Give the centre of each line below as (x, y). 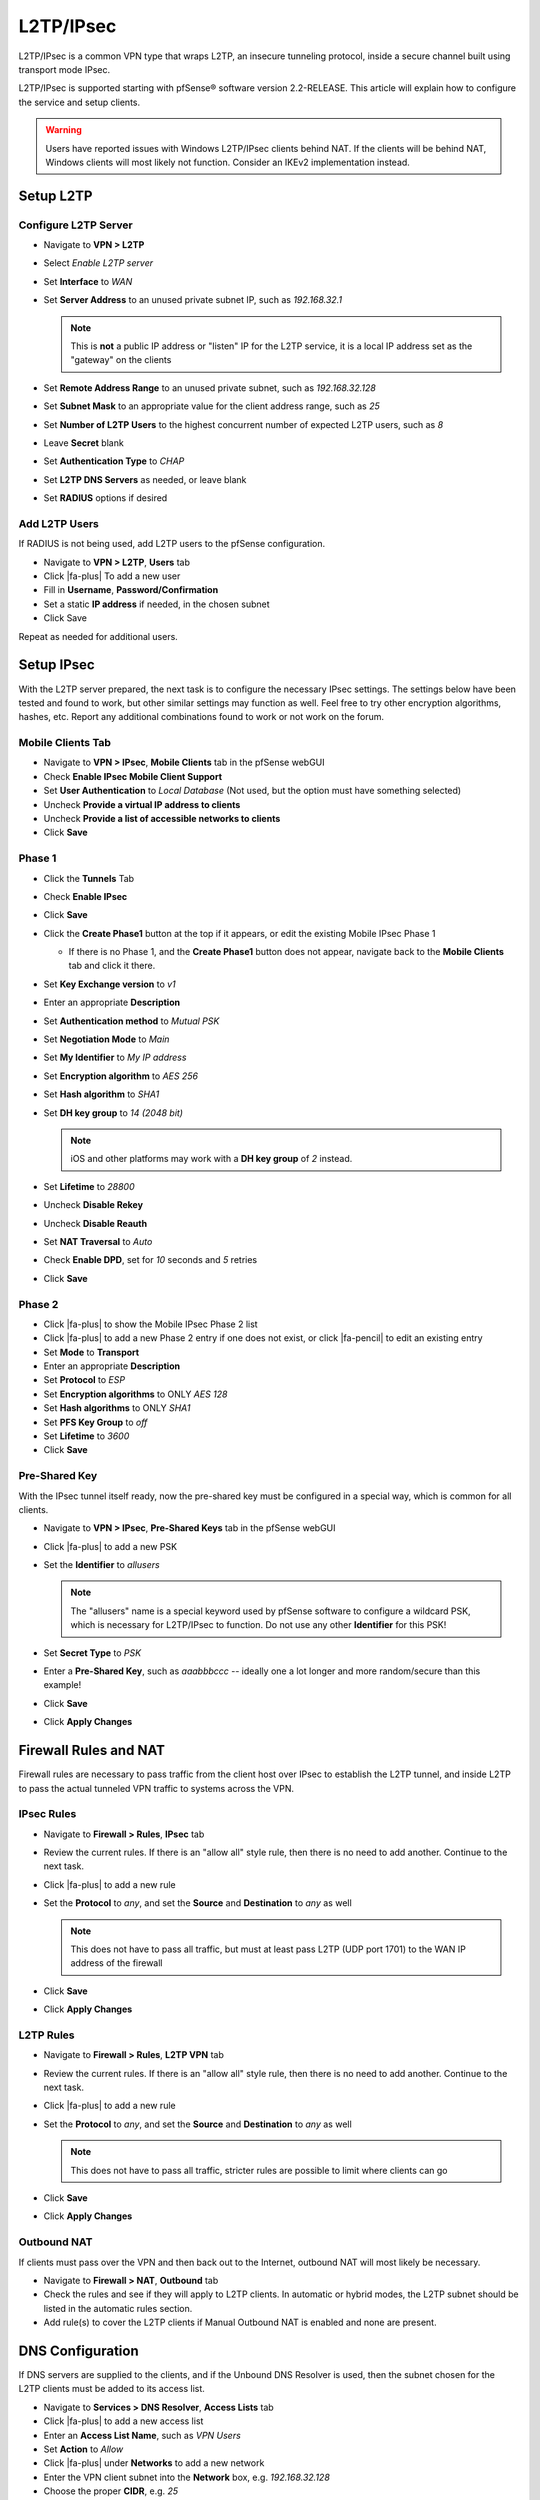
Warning (63, 130)
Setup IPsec (56, 665)
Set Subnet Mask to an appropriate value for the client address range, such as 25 (211, 406)
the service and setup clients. (79, 102)
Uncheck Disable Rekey (93, 1205)
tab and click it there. (112, 966)
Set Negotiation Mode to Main (106, 1039)
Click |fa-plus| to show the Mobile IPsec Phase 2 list (151, 1324)
